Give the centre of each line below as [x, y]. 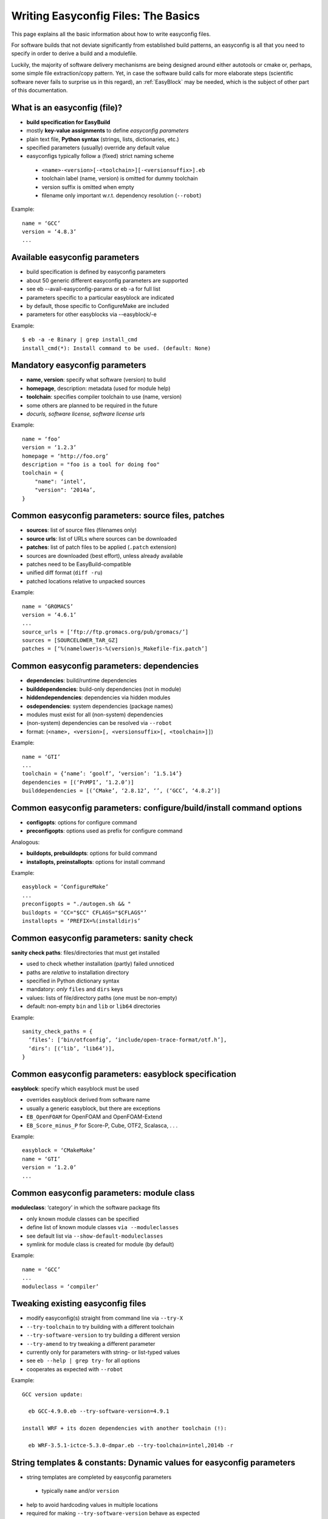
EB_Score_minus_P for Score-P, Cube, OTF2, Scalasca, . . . [102, 1125]
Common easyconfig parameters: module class [103, 1193]
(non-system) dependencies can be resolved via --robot [99, 723]
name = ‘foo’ [41, 439]
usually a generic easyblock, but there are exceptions [94, 1108]
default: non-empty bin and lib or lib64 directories [94, 1006]
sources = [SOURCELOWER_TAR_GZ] [70, 640]
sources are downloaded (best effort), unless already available [105, 555]
